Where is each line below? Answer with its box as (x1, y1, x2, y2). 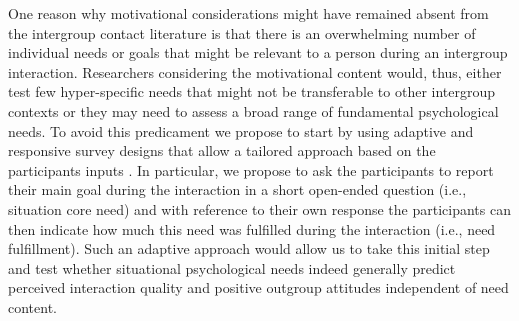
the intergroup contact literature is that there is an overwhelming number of (8, 22, 476, 43)
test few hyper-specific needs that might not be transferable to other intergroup (8, 81, 496, 102)
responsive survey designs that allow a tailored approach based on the (8, 140, 436, 161)
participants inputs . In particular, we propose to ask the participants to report (8, 159, 494, 180)
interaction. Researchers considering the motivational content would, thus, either (8, 61, 502, 82)
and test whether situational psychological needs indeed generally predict (8, 257, 456, 278)
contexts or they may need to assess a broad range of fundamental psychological (8, 100, 499, 121)
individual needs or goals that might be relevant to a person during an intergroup (8, 42, 508, 63)
